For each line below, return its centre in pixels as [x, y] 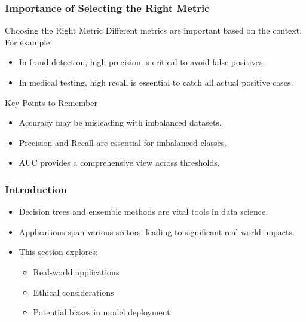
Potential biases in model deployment [102, 312]
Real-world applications [76, 271]
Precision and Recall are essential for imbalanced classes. [123, 142]
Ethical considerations [74, 292]
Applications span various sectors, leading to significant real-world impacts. [157, 231]
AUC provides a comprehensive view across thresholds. [119, 162]
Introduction [36, 189]
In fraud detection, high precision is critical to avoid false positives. [142, 62]
